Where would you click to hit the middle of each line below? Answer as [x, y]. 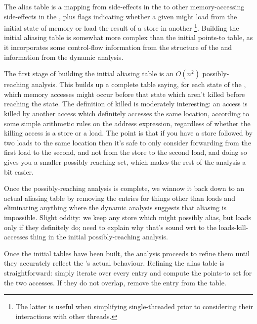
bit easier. [19, 171]
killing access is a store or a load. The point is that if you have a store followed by [128, 133]
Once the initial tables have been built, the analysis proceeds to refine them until [127, 253]
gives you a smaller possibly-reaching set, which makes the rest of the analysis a [125, 162]
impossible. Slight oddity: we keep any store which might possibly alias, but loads [128, 217]
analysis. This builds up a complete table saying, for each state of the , [139, 84]
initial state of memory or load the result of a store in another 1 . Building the [122, 27]
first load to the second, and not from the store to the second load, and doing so [126, 152]
